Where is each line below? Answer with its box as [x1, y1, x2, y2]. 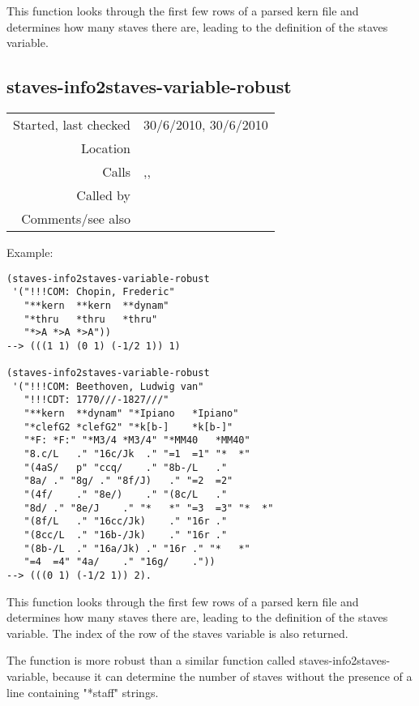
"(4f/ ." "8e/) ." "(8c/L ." [24, 489, 228, 501]
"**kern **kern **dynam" [24, 299, 169, 311]
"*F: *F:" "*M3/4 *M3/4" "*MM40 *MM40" [24, 434, 250, 447]
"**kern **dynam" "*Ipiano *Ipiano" [24, 408, 239, 420]
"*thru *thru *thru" [24, 313, 158, 325]
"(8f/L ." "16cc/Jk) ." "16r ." [24, 516, 228, 528]
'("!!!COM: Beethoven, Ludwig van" [12, 380, 204, 392]
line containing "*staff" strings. [6, 683, 159, 700]
